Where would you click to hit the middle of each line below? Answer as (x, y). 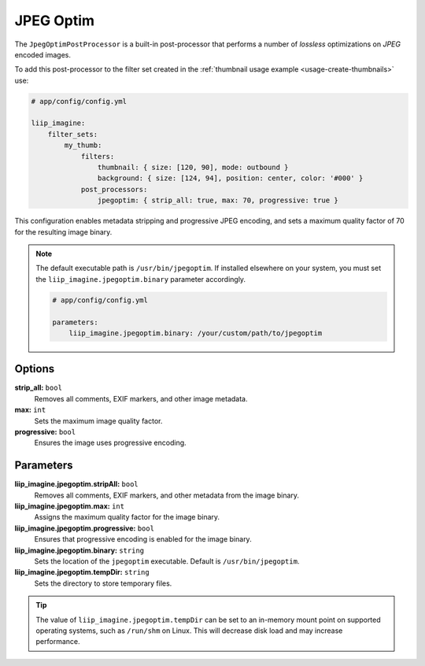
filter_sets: (73, 134)
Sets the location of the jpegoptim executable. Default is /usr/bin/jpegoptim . (167, 561)
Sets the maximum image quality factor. (98, 420)
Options (35, 369)
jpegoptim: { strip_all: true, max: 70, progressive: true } (218, 200)
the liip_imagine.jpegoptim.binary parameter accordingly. (141, 279)
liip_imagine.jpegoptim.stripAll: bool (76, 484)
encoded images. (42, 54)
